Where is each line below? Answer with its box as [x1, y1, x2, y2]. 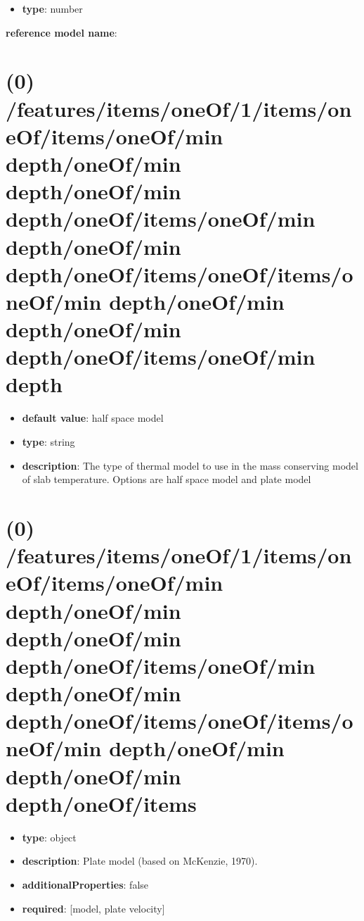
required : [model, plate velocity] [22, 901, 165, 915]
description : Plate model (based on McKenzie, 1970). [22, 853, 258, 868]
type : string [22, 434, 75, 449]
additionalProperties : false [22, 877, 149, 891]
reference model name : [6, 25, 117, 39]
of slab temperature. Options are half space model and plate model [22, 472, 311, 487]
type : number [22, 1, 83, 15]
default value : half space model [22, 411, 164, 425]
